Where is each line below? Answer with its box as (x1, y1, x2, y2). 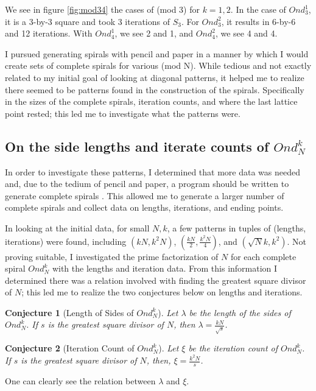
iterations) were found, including (5, 234, 127, 247)
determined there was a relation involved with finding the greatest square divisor (5, 273, 306, 286)
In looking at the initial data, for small (5, 221, 150, 234)
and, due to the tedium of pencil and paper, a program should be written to (5, 177, 289, 190)
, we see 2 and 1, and (114, 27, 194, 40)
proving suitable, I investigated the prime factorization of (5, 250, 219, 262)
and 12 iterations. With (5, 27, 93, 40)
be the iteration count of (188, 342, 278, 354)
